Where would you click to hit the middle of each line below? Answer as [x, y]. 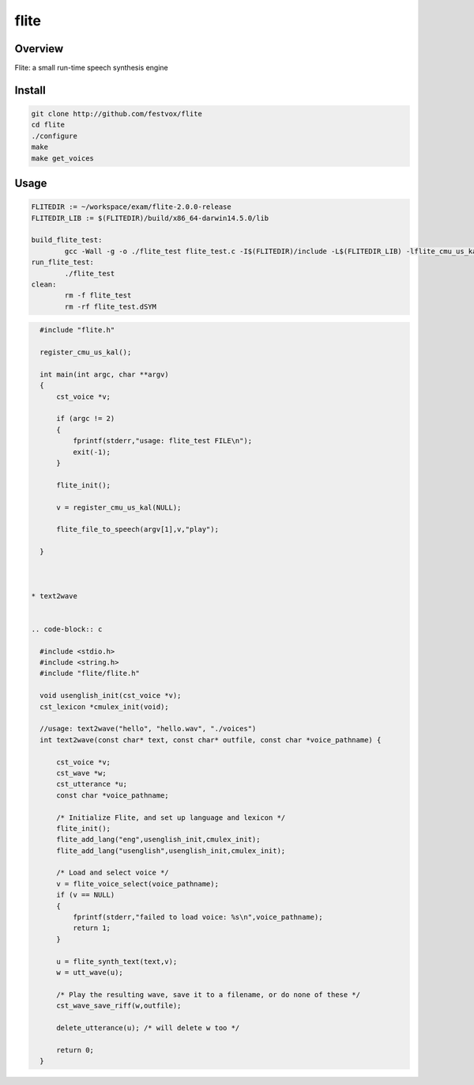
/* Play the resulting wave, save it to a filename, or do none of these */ [209, 994]
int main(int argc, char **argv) [104, 374]
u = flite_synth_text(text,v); [117, 961]
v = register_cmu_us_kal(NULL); [119, 507]
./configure [55, 136]
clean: [44, 284]
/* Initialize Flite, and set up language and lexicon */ [171, 818]
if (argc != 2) [86, 419]
